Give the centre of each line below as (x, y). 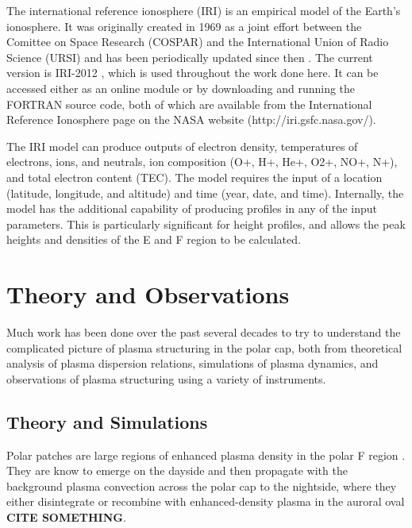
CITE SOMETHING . (66, 516)
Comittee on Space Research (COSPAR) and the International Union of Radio (198, 42)
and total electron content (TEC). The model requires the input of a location (194, 177)
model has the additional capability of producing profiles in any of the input (192, 208)
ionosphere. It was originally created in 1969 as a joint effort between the (184, 26)
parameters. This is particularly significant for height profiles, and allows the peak (206, 224)
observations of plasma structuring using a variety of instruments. (166, 378)
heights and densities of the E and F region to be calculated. (154, 239)
